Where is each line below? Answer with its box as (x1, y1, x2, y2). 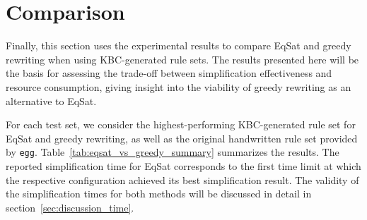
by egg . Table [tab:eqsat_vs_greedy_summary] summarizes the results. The (6, 145, 339, 159)
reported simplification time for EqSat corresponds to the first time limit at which (6, 158, 361, 173)
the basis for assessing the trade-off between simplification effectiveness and (6, 66, 332, 80)
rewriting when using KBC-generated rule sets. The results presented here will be (6, 51, 359, 66)
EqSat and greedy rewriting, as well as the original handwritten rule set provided (6, 130, 358, 145)
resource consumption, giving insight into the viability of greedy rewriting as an (6, 79, 351, 94)
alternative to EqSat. (6, 93, 97, 108)
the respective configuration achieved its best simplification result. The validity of (6, 172, 359, 187)
